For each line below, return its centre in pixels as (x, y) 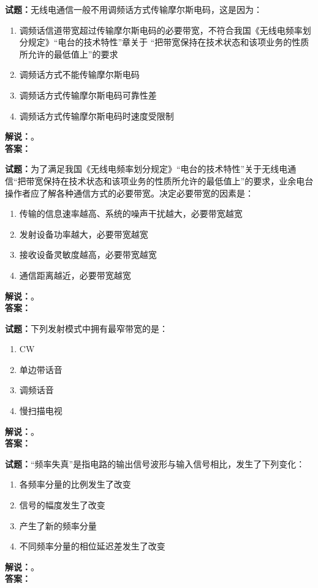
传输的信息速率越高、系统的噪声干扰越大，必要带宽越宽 (131, 213)
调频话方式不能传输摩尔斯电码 (79, 74)
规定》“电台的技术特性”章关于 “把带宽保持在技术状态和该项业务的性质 (168, 42)
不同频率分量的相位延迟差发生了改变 (92, 546)
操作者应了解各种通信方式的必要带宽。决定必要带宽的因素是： (129, 193)
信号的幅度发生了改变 (62, 505)
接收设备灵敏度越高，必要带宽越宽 (88, 254)
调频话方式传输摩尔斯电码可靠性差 (88, 95)
